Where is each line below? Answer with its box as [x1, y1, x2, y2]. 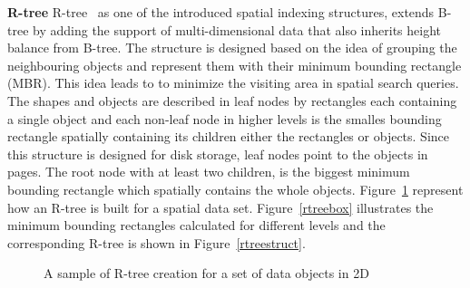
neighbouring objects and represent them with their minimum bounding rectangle [7, 55, 462, 74]
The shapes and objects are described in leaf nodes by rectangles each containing [7, 91, 457, 110]
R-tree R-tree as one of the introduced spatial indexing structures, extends [7, 3, 435, 21]
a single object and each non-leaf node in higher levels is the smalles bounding [7, 109, 442, 128]
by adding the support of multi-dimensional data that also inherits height [33, 20, 442, 39]
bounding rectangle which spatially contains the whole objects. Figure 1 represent [7, 179, 464, 198]
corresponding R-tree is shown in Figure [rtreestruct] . [7, 233, 306, 252]
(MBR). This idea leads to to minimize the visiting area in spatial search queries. [7, 73, 459, 92]
